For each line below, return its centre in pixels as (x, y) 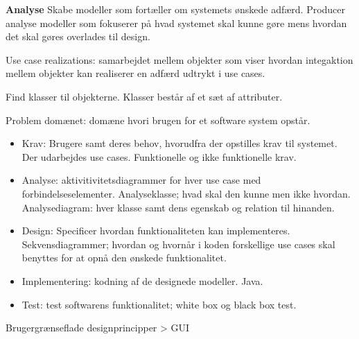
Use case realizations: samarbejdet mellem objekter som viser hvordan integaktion (179, 59)
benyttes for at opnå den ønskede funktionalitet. (124, 258)
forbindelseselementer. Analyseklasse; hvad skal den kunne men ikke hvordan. (186, 193)
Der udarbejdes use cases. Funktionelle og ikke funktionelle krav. (159, 156)
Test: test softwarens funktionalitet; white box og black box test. (159, 304)
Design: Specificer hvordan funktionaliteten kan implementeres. (156, 231)
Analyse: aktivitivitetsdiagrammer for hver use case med (141, 180)
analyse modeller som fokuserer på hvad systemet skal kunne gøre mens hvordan (176, 23)
